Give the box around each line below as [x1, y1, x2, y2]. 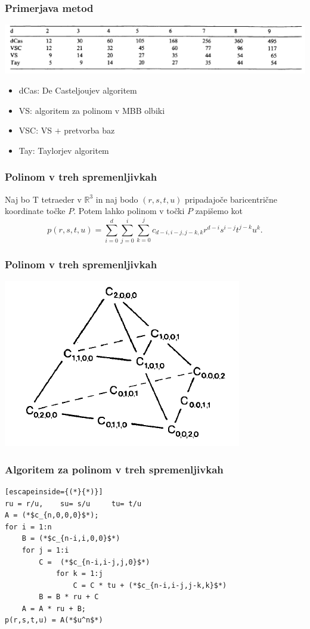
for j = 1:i [21, 546, 69, 554]
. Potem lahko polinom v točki [73, 204, 185, 217]
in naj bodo [95, 193, 138, 205]
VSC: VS [18, 124, 52, 137]
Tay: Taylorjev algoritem [18, 144, 109, 156]
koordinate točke [5, 204, 66, 217]
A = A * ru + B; [21, 604, 86, 613]
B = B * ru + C [39, 593, 99, 602]
